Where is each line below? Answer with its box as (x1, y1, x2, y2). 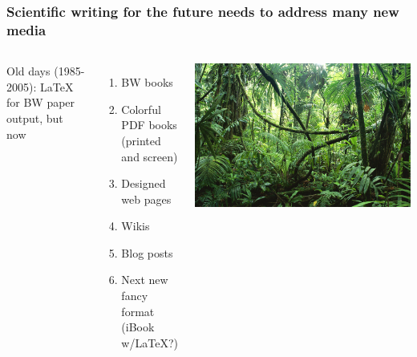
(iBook (121, 318, 155, 335)
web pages (121, 190, 172, 207)
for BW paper (6, 94, 75, 111)
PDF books (121, 116, 177, 133)
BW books (121, 74, 173, 91)
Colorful (121, 100, 161, 117)
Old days (6, 63, 51, 79)
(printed (121, 132, 161, 148)
